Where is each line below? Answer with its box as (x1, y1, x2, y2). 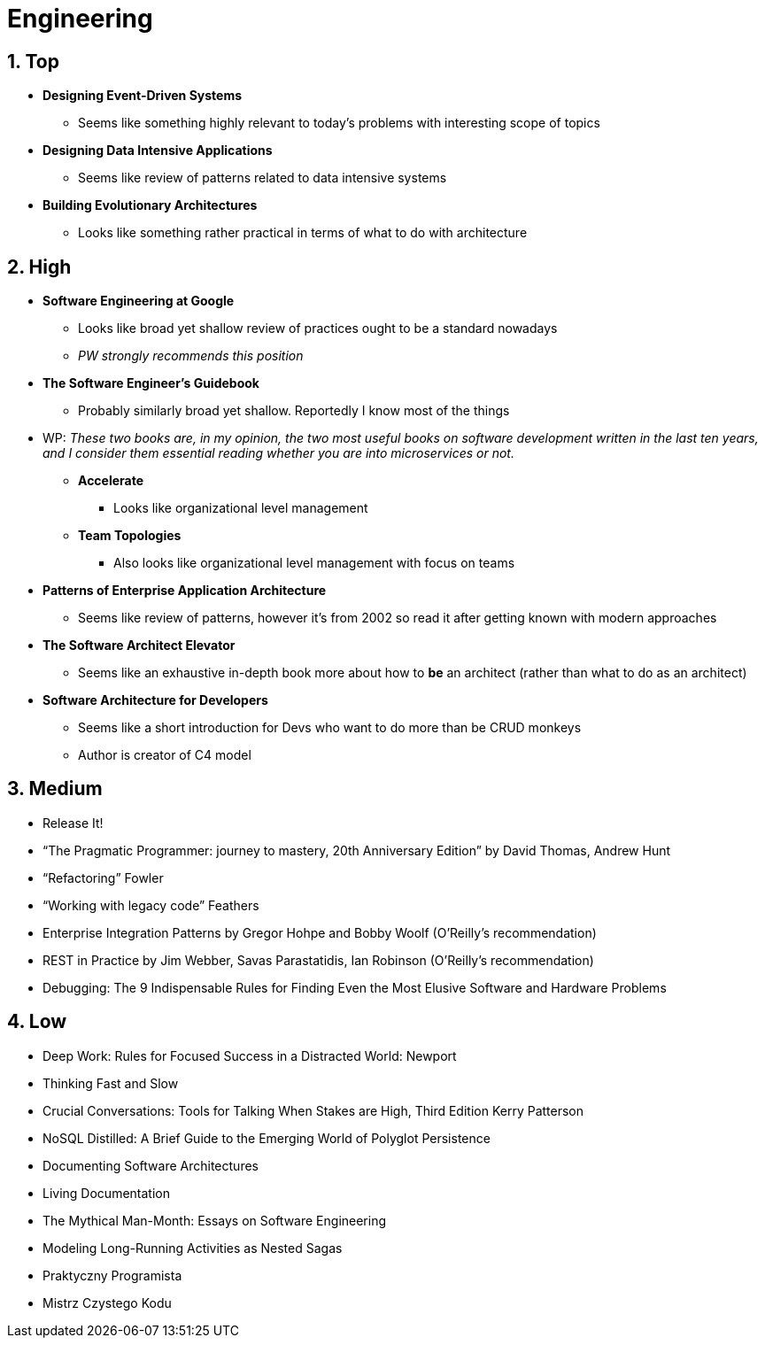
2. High (7, 255, 72, 278)
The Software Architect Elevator (42, 638, 236, 653)
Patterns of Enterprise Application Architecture (42, 583, 327, 599)
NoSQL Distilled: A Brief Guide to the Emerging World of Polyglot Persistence (42, 1130, 491, 1146)
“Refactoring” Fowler (42, 870, 164, 885)
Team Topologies (78, 528, 182, 544)
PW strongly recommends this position (78, 348, 304, 364)
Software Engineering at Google (42, 293, 235, 309)
